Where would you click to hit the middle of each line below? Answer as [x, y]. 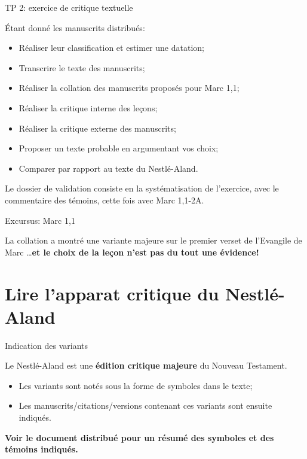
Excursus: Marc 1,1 [40, 220]
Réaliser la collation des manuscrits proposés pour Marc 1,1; [129, 88]
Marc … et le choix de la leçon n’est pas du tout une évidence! [132, 252]
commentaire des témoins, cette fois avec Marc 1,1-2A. [105, 200]
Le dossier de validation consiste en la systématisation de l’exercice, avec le [142, 188]
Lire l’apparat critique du [112, 293]
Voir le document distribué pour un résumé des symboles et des [139, 437]
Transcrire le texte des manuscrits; [82, 67]
